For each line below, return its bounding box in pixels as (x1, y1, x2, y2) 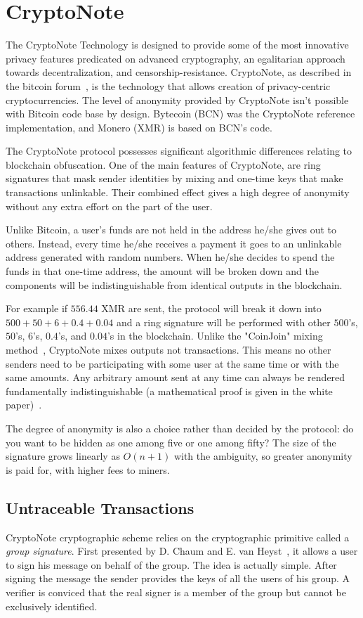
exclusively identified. (6, 598, 98, 613)
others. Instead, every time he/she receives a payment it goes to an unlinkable (6, 236, 342, 250)
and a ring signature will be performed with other (116, 314, 331, 329)
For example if (6, 301, 68, 316)
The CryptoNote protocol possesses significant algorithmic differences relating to (6, 143, 352, 158)
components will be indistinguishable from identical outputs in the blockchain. (6, 277, 343, 292)
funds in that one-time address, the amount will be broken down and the (6, 264, 319, 278)
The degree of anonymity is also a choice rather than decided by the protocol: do (6, 420, 354, 435)
